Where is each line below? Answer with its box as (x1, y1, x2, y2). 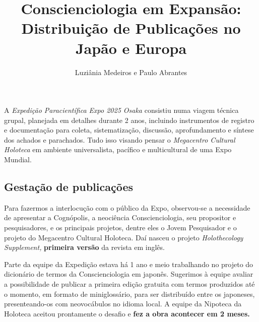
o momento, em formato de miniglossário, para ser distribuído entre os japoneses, (4, 288, 255, 299)
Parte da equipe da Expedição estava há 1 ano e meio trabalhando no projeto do (4, 259, 253, 269)
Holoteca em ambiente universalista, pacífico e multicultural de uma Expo (4, 144, 232, 155)
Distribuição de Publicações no (21, 18, 241, 38)
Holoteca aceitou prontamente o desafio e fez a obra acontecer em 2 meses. (4, 308, 250, 318)
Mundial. (4, 154, 32, 165)
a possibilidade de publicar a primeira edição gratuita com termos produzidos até (4, 279, 255, 289)
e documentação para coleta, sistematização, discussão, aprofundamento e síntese (4, 124, 254, 135)
